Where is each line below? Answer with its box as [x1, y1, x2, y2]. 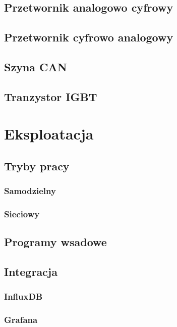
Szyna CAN [4, 59, 67, 74]
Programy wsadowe [4, 234, 107, 250]
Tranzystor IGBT [4, 88, 97, 104]
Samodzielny [4, 184, 56, 197]
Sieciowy [4, 208, 40, 220]
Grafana [4, 313, 38, 326]
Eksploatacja [4, 123, 94, 144]
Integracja [4, 264, 57, 279]
